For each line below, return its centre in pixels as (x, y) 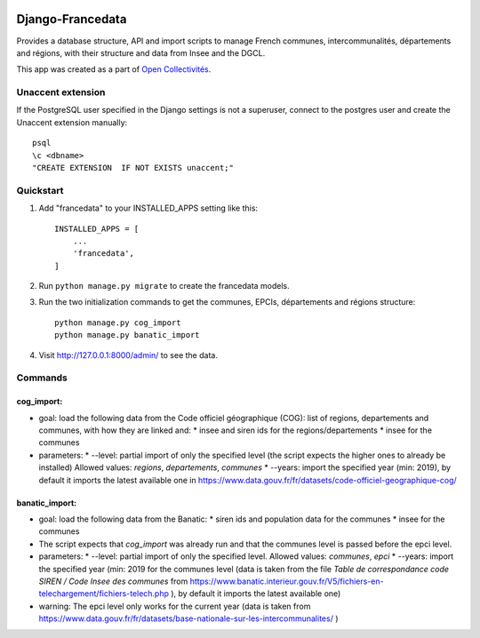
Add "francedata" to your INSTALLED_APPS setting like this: (148, 208)
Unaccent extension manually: (72, 122)
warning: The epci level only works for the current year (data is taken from (175, 606)
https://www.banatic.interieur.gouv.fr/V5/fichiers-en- (287, 581)
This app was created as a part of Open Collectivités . (114, 69)
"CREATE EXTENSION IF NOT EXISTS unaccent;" (133, 167)
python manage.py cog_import (118, 323)
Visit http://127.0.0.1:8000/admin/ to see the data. (128, 355)
